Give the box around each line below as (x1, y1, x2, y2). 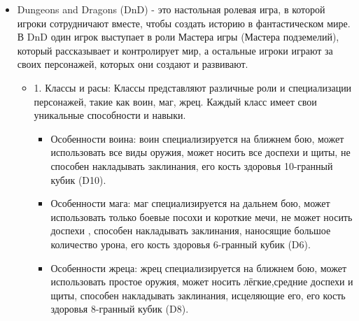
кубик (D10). (50, 172, 106, 187)
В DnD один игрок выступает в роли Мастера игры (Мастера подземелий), (17, 29, 339, 44)
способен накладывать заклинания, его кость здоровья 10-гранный (50, 158, 333, 173)
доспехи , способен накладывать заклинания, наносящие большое (50, 223, 331, 238)
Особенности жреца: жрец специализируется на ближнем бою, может (50, 260, 347, 275)
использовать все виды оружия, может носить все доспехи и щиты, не (50, 145, 351, 159)
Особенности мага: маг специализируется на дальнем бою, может (50, 196, 330, 211)
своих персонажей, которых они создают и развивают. (17, 57, 248, 71)
